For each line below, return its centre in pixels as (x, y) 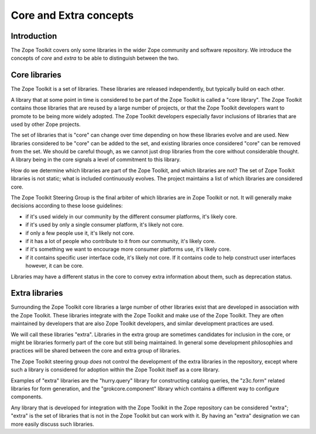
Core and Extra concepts (72, 15)
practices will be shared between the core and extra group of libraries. (96, 351)
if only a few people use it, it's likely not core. (80, 233)
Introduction (34, 36)
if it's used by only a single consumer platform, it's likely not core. (105, 225)
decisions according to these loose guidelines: (67, 206)
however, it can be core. (55, 266)
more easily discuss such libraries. (53, 424)
